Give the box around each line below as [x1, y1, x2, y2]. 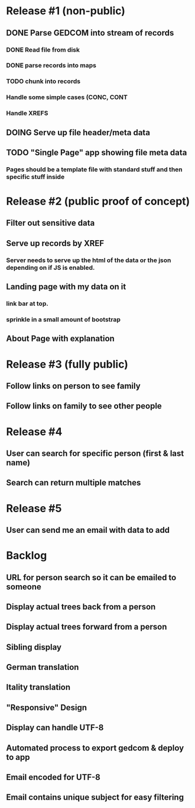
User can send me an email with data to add [6, 525, 170, 535]
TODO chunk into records [6, 77, 81, 85]
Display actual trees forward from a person [6, 622, 167, 632]
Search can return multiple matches [6, 478, 141, 488]
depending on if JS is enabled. [6, 263, 95, 272]
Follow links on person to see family [6, 381, 141, 391]
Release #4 [6, 425, 63, 438]
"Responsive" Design [6, 702, 87, 713]
